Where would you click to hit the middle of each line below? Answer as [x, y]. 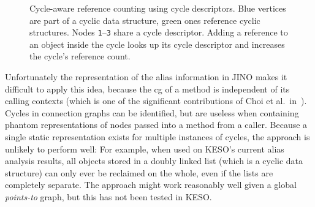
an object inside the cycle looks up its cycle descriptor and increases [157, 44]
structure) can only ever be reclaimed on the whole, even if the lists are [139, 172]
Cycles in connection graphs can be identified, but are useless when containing [152, 112]
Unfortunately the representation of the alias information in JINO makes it [146, 77]
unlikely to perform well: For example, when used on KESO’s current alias [145, 149]
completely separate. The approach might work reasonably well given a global [151, 185]
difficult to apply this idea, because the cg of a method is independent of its [147, 88]
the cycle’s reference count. [80, 56]
